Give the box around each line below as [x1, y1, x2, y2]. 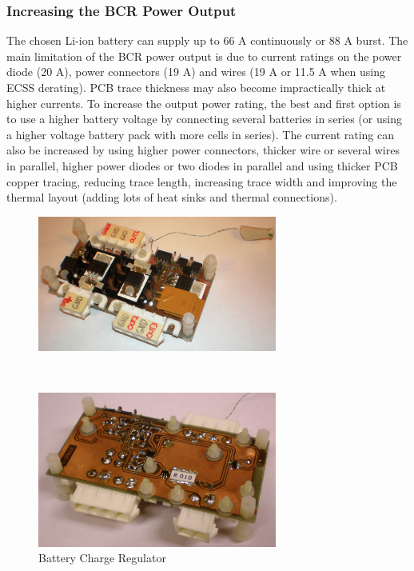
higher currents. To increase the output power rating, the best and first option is [6, 94, 401, 111]
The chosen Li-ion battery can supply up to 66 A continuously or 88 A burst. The [6, 32, 408, 49]
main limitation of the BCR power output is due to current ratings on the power [6, 47, 402, 64]
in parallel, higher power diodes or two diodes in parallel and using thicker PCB [6, 157, 398, 174]
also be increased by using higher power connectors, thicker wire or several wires [6, 142, 400, 158]
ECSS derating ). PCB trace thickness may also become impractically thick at [6, 79, 386, 95]
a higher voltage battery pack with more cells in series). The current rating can [6, 126, 395, 142]
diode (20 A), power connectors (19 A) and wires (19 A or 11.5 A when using [6, 63, 386, 80]
